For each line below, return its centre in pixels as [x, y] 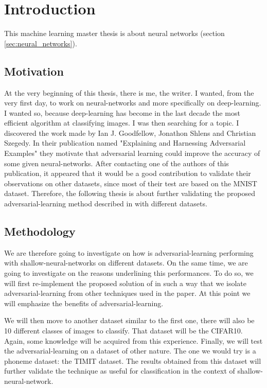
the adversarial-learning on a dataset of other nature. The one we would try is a [130, 351]
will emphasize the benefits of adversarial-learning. [84, 303]
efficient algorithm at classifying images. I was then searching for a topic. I [122, 123]
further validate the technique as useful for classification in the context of [120, 371]
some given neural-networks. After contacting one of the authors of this [117, 163]
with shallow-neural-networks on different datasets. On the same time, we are [126, 263]
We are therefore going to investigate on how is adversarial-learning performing [129, 252]
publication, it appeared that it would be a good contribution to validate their [128, 173]
